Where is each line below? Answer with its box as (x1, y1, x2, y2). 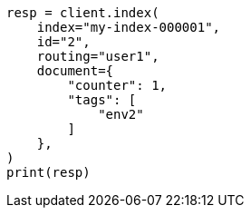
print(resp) (6, 165, 91, 180)
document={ (36, 64, 114, 78)
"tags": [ (67, 93, 137, 107)
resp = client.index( (6, 5, 159, 20)
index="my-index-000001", (36, 20, 221, 34)
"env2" (98, 107, 144, 122)
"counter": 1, (67, 78, 168, 93)
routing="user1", (36, 49, 159, 64)
